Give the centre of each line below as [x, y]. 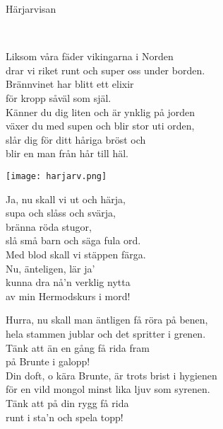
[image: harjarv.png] [56, 176]
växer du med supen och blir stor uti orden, [100, 126]
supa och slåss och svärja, [61, 213]
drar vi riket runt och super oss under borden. [106, 70]
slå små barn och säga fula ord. [73, 240]
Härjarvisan [31, 8]
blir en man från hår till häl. [67, 153]
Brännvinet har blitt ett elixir [70, 84]
